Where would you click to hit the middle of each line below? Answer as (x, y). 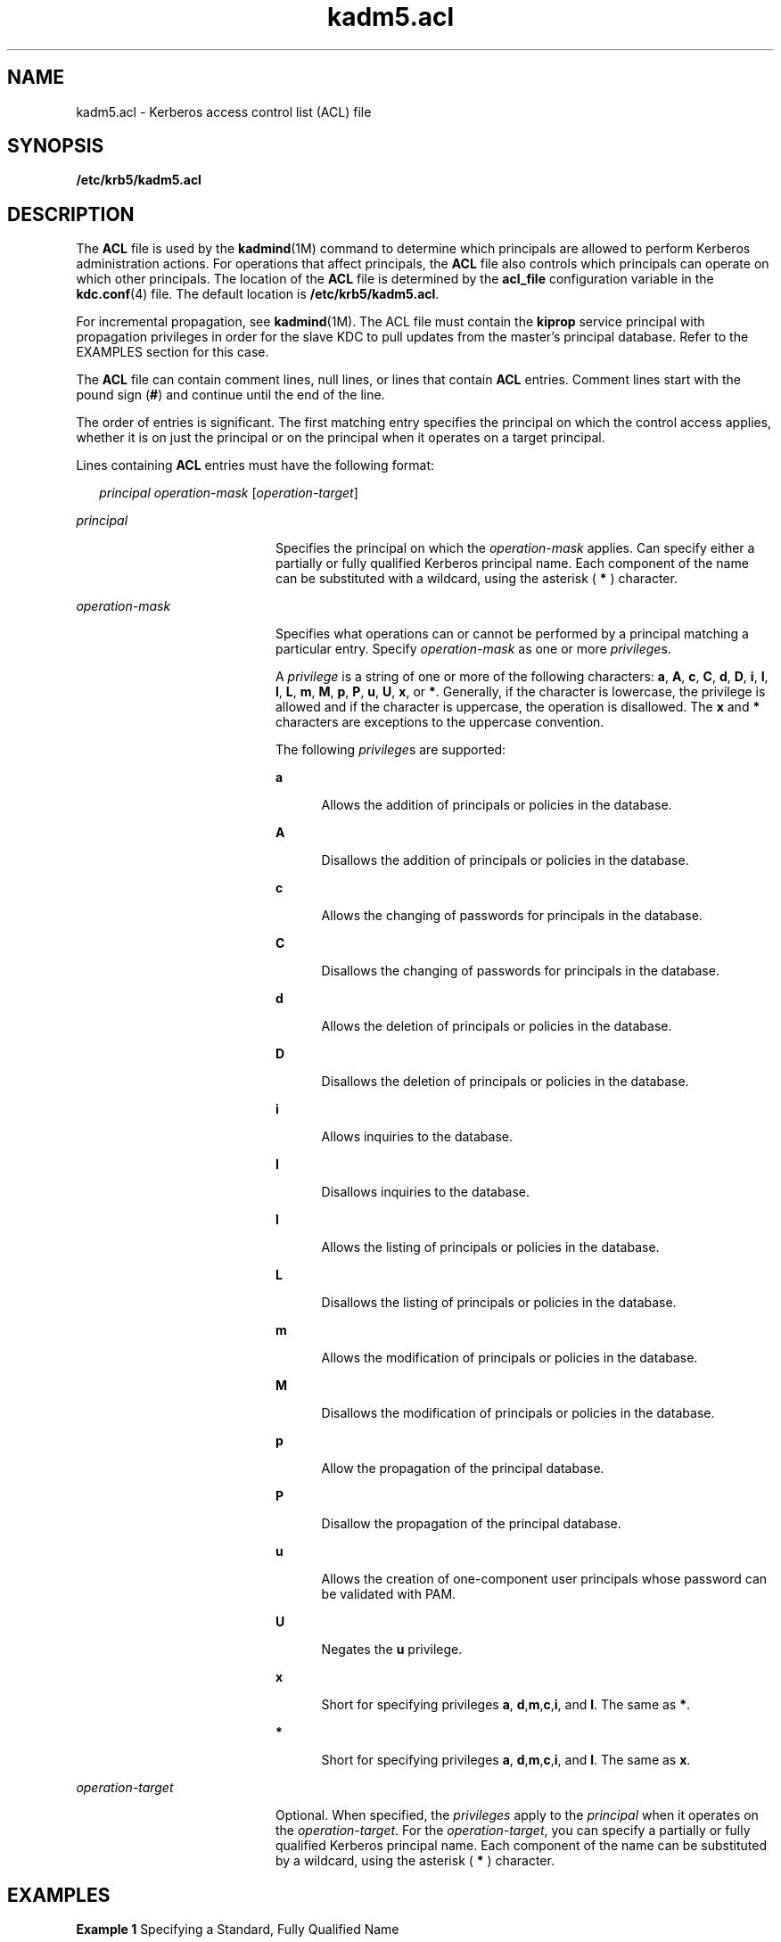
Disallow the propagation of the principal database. (471, 1524)
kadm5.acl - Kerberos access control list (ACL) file (224, 111)
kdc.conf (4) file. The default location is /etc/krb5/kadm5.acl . (258, 294)
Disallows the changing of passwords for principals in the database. (520, 971)
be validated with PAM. (389, 1594)
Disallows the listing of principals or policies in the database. (499, 1303)
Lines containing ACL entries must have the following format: (255, 465)
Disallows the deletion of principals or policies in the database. (505, 1082)
